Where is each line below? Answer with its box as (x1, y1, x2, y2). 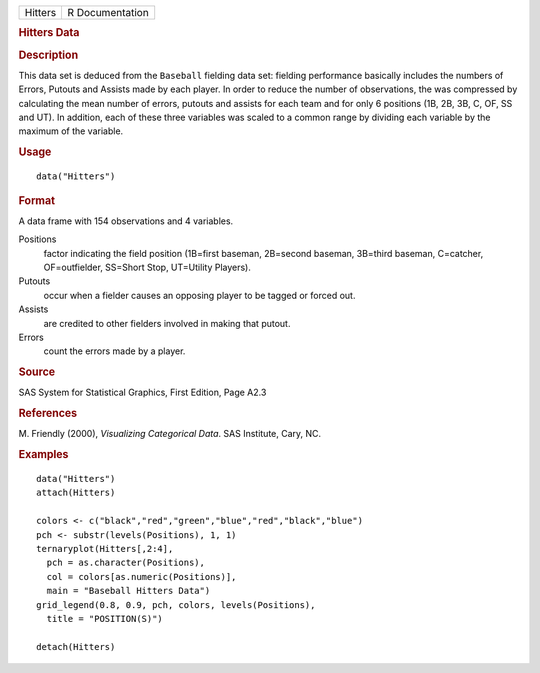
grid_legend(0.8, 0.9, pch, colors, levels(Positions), (36, 599, 316, 610)
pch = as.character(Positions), (46, 557, 205, 569)
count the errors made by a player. (43, 345, 186, 357)
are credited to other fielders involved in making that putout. (43, 317, 291, 329)
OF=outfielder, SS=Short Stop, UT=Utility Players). (43, 261, 252, 273)
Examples (18, 448, 69, 462)
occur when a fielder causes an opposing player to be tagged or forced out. (43, 289, 356, 301)
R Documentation (67, 6, 149, 19)
